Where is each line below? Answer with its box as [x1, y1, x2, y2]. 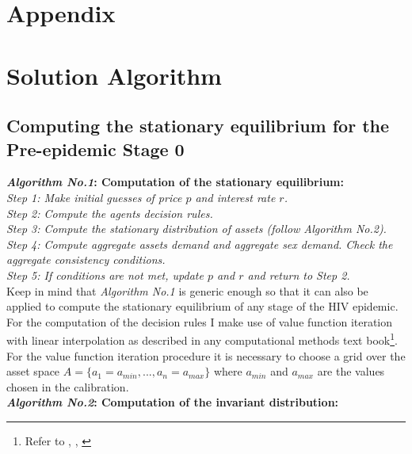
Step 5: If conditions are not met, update [6, 266, 204, 283]
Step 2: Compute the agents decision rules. [6, 204, 213, 221]
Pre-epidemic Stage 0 [6, 136, 185, 161]
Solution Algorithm [6, 59, 222, 91]
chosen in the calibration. [6, 378, 129, 395]
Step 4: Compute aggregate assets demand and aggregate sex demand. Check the [6, 235, 393, 252]
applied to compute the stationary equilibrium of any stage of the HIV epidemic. [6, 298, 399, 315]
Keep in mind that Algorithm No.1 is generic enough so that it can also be [6, 282, 368, 299]
